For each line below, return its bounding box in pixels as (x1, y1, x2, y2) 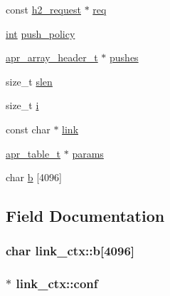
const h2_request (6, 2, 81, 16)
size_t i (6, 98, 39, 113)
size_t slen (6, 73, 53, 88)
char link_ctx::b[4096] (6, 242, 135, 260)
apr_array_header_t (6, 50, 98, 65)
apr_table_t (6, 146, 61, 160)
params (72, 146, 104, 160)
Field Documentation (6, 205, 165, 227)
